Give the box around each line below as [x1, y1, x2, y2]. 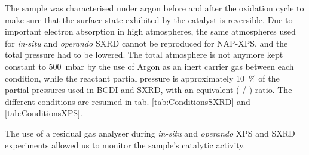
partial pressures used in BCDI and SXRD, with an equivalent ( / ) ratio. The [5, 83, 292, 96]
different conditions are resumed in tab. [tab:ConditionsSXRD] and [5, 95, 250, 107]
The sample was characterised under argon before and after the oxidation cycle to [5, 2, 304, 14]
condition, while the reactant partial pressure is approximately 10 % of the [5, 72, 280, 84]
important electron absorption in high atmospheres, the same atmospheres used [5, 25, 296, 38]
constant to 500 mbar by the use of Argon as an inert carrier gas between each [5, 60, 294, 72]
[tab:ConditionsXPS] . [5, 107, 82, 119]
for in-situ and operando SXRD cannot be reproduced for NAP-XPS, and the [5, 36, 288, 49]
